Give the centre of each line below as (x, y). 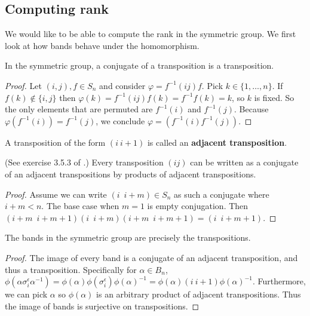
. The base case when (80, 206)
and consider (122, 85)
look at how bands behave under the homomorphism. (102, 45)
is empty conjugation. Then (198, 206)
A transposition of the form (55, 142)
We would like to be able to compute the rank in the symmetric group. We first (151, 34)
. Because (251, 109)
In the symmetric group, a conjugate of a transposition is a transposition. (139, 65)
